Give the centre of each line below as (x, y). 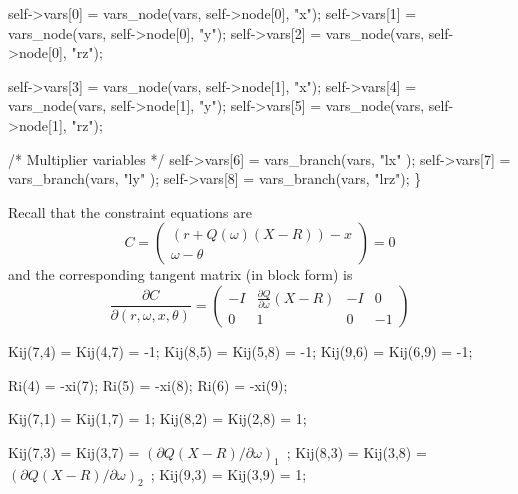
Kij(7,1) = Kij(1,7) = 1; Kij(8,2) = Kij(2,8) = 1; (157, 418)
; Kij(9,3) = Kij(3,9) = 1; (228, 473)
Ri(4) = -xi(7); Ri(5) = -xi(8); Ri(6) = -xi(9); (148, 384)
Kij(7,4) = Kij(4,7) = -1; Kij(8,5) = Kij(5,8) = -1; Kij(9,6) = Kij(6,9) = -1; (240, 350)
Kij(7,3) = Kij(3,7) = (74, 451)
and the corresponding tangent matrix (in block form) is (180, 274)
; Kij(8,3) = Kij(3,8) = (356, 451)
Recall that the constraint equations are (130, 211)
